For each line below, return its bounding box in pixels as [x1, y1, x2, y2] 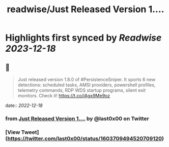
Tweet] [21, 128, 39, 135]
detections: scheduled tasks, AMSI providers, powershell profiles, [17, 82, 156, 88]
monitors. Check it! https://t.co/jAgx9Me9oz [17, 93, 110, 98]
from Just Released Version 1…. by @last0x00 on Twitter [5, 115, 149, 122]
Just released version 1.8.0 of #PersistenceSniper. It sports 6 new [17, 77, 156, 82]
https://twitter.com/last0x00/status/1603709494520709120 [7, 135, 162, 142]
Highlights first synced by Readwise [5, 32, 162, 44]
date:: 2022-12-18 [5, 102, 43, 108]
